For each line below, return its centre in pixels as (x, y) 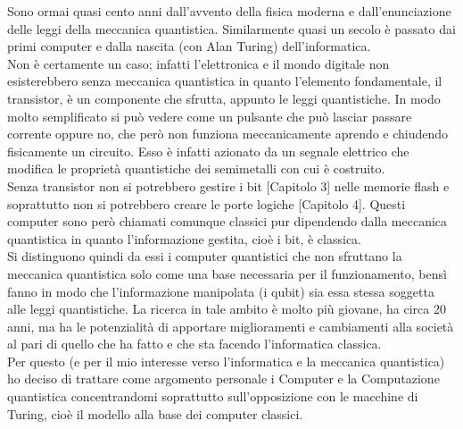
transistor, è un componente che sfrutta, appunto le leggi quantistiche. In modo (224, 98)
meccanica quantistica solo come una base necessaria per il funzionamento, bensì (227, 273)
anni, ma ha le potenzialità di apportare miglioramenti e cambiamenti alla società (231, 326)
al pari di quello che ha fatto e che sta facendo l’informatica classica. (194, 344)
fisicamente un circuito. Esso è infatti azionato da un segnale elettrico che (208, 151)
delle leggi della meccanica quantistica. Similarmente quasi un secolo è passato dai (231, 28)
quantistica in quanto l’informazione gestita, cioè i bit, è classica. (185, 238)
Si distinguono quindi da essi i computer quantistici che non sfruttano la (205, 256)
